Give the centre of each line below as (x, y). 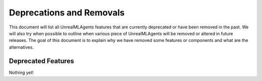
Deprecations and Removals (67, 13)
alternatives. (21, 47)
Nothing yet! (21, 72)
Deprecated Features (42, 61)
